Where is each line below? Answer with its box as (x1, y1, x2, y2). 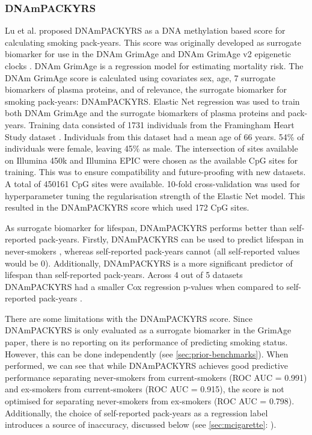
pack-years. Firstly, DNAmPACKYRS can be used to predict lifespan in (38, 233, 304, 245)
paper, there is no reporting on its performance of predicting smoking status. (5, 336, 288, 348)
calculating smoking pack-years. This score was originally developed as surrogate (5, 35, 302, 48)
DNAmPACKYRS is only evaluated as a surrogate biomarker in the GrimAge (5, 324, 292, 336)
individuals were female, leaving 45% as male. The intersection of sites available (5, 142, 298, 155)
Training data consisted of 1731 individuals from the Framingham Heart (28, 118, 295, 131)
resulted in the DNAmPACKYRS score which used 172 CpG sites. (5, 201, 249, 214)
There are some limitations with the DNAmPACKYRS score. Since (5, 312, 252, 324)
